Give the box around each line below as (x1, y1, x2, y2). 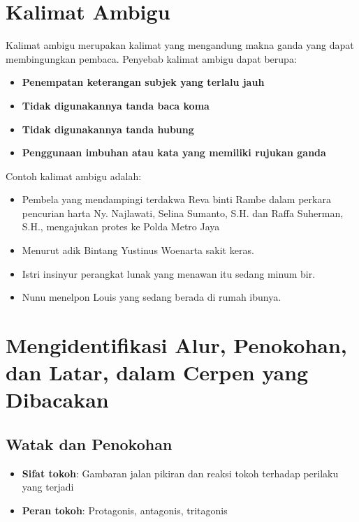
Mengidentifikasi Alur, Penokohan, (6, 331, 347, 359)
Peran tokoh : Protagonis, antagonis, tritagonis (22, 502, 228, 517)
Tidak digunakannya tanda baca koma (22, 98, 210, 112)
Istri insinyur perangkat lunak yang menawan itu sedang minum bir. (22, 266, 316, 281)
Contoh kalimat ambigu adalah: (6, 168, 142, 183)
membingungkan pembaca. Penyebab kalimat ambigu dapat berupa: (6, 51, 297, 66)
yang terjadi (22, 479, 74, 494)
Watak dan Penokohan (6, 433, 173, 454)
